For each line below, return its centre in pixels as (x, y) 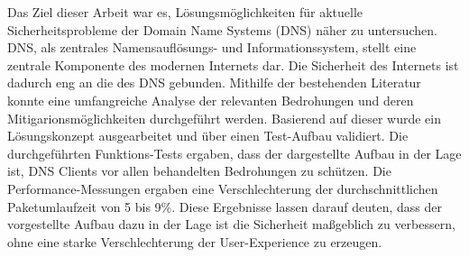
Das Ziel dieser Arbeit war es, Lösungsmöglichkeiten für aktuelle (185, 12)
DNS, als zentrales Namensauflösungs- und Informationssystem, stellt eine (212, 47)
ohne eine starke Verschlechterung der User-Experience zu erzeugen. (195, 241)
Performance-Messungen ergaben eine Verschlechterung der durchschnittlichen (223, 188)
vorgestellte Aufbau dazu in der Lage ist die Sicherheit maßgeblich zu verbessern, (231, 224)
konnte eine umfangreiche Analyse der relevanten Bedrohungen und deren (211, 100)
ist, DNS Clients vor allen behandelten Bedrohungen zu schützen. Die (199, 171)
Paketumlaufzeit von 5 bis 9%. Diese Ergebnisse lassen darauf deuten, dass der (225, 206)
